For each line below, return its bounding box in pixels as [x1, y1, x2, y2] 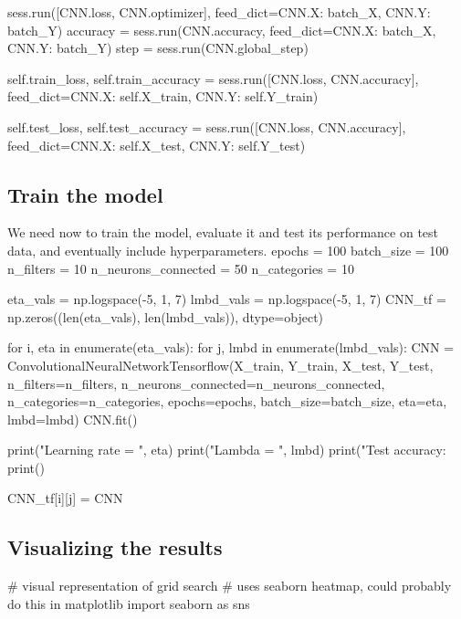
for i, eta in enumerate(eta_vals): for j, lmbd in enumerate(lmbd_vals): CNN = [7, 338, 455, 357]
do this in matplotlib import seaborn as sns [7, 593, 250, 613]
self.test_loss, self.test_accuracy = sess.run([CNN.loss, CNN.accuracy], [7, 117, 406, 136]
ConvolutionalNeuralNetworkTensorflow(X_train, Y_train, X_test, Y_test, [7, 355, 434, 374]
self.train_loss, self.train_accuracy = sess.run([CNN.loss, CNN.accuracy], [7, 68, 419, 88]
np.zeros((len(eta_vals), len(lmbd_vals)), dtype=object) [7, 307, 324, 326]
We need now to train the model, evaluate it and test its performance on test [7, 223, 439, 242]
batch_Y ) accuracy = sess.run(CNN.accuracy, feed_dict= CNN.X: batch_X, [7, 20, 436, 39]
